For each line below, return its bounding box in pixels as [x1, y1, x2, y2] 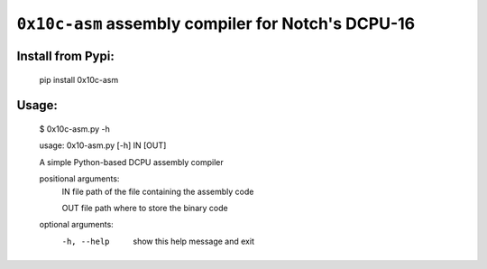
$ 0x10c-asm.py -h [39, 123, 110, 134]
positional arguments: [39, 173, 120, 184]
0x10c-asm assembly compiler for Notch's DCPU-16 [16, 14, 416, 33]
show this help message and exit [133, 236, 254, 246]
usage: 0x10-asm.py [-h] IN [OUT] [39, 140, 167, 151]
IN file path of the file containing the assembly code [61, 186, 254, 197]
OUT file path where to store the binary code [61, 202, 229, 213]
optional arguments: [39, 219, 115, 230]
